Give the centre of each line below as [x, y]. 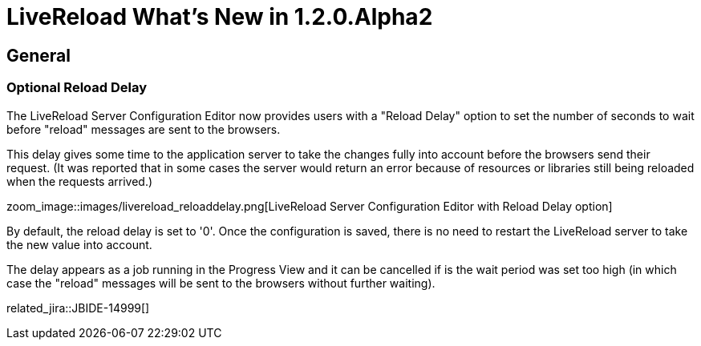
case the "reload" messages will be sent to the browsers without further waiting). [221, 283]
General [39, 55]
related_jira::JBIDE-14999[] [78, 308]
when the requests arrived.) [80, 181]
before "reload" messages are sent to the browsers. [144, 129]
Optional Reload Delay [77, 88]
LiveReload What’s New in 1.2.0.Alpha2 [220, 17]
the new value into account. [79, 244]
